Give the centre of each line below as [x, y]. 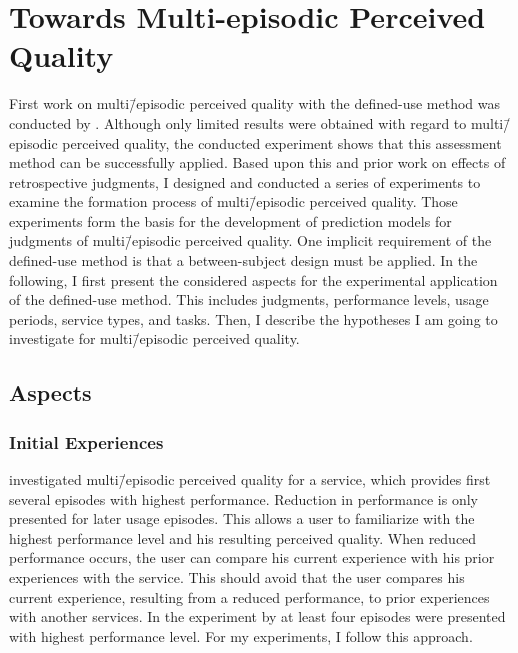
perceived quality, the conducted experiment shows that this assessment [282, 142]
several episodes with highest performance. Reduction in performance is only [243, 498]
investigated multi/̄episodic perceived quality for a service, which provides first [250, 479]
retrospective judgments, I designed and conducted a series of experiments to [245, 181]
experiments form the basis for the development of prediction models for [230, 220]
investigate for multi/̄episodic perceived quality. [154, 338]
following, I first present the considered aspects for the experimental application [253, 279]
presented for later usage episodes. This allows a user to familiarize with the [242, 518]
